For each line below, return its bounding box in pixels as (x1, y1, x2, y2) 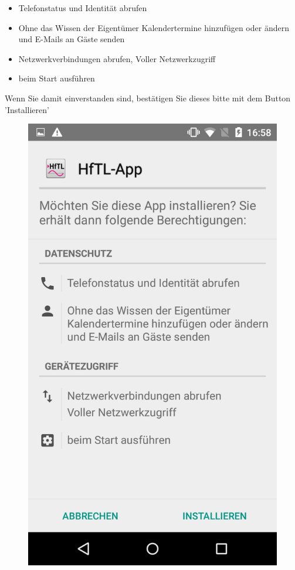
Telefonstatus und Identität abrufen (18, 2, 147, 13)
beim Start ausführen (18, 72, 95, 84)
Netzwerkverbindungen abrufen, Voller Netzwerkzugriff (18, 52, 216, 64)
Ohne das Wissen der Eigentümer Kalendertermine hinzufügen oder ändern (18, 21, 289, 33)
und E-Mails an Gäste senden (18, 33, 125, 45)
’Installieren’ (5, 103, 49, 115)
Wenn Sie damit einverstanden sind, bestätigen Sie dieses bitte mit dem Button (5, 91, 291, 104)
